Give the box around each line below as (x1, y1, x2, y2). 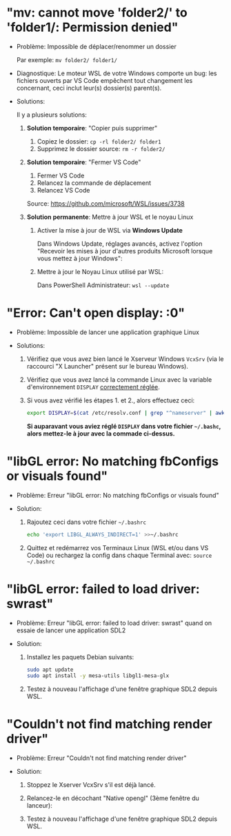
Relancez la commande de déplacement (37, 178, 152, 187)
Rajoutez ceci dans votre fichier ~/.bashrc (26, 518, 146, 526)
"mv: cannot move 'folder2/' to (6, 5, 188, 21)
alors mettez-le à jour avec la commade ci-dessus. (26, 429, 175, 438)
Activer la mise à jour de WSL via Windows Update (37, 226, 183, 234)
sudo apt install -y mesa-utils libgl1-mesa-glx (26, 672, 170, 679)
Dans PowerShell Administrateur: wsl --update (37, 281, 170, 289)
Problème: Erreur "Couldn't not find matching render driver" (16, 754, 187, 762)
